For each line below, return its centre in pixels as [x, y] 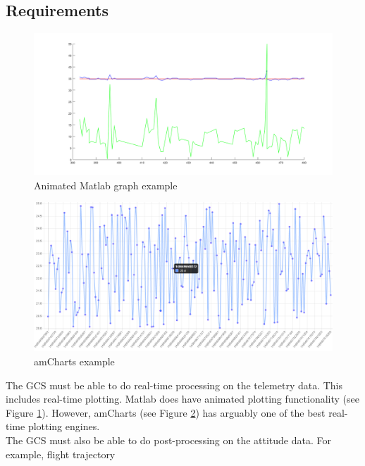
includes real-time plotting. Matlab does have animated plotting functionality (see [182, 399]
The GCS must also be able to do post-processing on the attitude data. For [168, 440]
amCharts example [74, 361]
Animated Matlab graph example [106, 185]
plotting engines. [64, 426]
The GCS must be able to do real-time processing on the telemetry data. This [174, 385]
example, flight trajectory [61, 454]
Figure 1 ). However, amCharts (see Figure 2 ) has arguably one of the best [166, 412]
